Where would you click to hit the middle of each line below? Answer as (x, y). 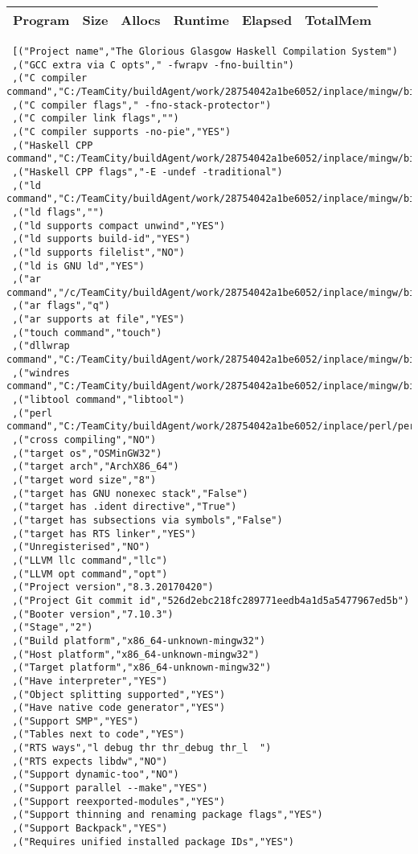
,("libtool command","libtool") (98, 400)
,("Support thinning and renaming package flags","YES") (168, 815)
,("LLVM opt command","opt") (90, 574)
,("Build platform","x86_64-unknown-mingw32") (139, 640)
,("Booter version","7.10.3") (93, 614)
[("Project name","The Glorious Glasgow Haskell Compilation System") (205, 51)
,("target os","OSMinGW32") (87, 453)
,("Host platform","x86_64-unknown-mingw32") (136, 654)
